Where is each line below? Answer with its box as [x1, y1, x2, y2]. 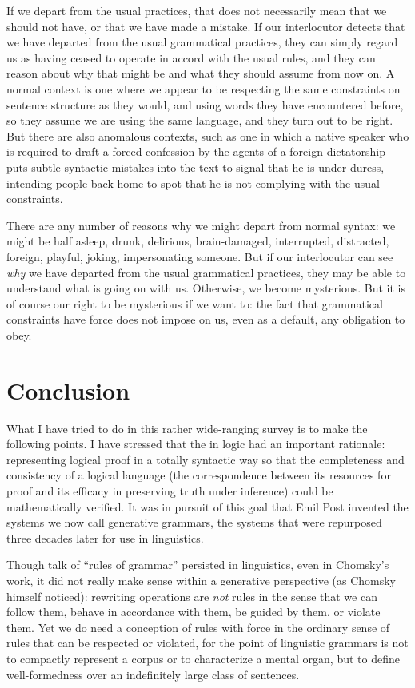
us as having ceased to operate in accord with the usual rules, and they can [6, 49, 376, 66]
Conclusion [6, 373, 130, 406]
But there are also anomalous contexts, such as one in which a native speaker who [6, 127, 409, 144]
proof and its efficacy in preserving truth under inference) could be [6, 482, 333, 499]
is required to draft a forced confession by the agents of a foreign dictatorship [6, 143, 385, 160]
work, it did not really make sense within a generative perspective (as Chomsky [6, 571, 397, 588]
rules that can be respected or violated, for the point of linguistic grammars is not [6, 634, 409, 651]
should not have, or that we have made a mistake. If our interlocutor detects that [6, 18, 405, 34]
